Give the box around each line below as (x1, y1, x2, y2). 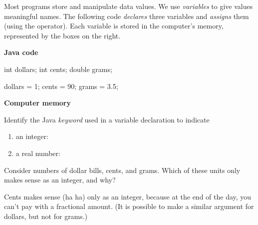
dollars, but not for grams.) (4, 210, 88, 221)
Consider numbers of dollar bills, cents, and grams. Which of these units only (4, 164, 241, 175)
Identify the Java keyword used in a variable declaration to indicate (4, 114, 210, 124)
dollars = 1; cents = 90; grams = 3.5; (4, 80, 118, 91)
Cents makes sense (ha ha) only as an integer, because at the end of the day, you (4, 191, 252, 201)
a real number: (15, 147, 60, 158)
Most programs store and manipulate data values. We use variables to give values (4, 1, 253, 11)
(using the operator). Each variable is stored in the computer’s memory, (4, 20, 224, 31)
